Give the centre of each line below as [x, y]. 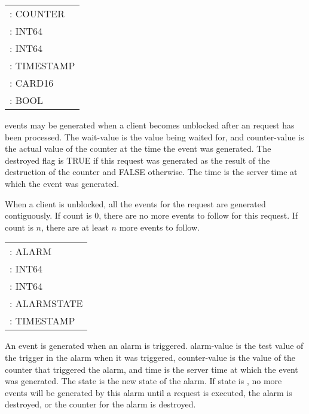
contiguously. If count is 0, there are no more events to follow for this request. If [152, 215]
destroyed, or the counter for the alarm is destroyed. [100, 404]
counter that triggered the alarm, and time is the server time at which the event [152, 369]
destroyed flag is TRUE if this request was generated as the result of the [137, 160]
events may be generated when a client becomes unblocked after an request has [150, 125]
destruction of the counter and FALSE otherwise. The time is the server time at [151, 172]
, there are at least [75, 227]
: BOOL [27, 100]
